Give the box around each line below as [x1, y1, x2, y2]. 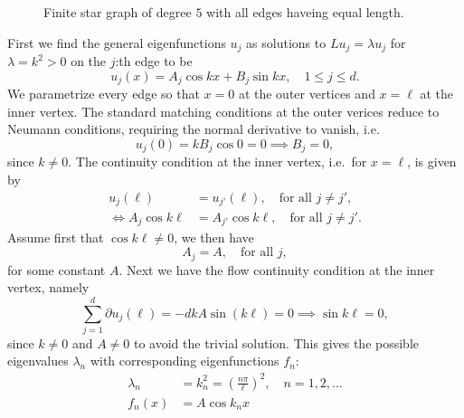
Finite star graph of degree [43, 3, 192, 21]
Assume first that [7, 228, 104, 247]
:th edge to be [115, 52, 193, 71]
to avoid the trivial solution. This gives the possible [133, 333, 420, 352]
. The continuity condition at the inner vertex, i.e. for [68, 152, 367, 171]
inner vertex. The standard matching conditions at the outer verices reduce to [7, 101, 440, 120]
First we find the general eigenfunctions [7, 33, 226, 52]
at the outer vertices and [238, 84, 375, 103]
